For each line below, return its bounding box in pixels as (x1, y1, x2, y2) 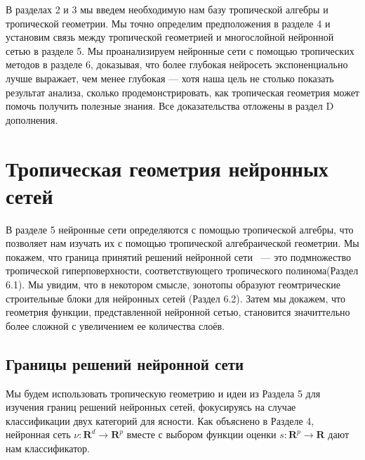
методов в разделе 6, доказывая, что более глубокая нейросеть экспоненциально (6, 57, 348, 72)
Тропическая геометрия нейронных (6, 153, 328, 182)
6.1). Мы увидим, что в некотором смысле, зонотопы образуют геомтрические (6, 277, 341, 292)
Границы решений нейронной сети (6, 352, 244, 374)
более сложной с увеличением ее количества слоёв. (6, 318, 225, 333)
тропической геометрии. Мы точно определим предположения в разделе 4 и (6, 15, 331, 30)
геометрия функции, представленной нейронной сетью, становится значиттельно (6, 305, 350, 319)
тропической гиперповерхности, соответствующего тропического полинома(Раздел (6, 263, 359, 278)
